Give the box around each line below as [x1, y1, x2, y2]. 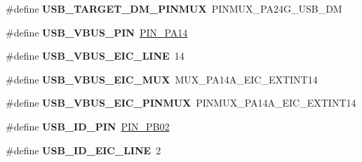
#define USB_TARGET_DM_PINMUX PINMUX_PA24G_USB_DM [6, 1, 342, 15]
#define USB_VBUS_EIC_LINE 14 [6, 48, 185, 63]
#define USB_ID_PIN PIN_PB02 [6, 119, 170, 133]
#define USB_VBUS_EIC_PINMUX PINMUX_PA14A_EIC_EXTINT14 [6, 95, 356, 110]
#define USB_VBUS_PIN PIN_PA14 [6, 25, 188, 39]
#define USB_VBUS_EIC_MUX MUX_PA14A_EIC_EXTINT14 [6, 72, 318, 86]
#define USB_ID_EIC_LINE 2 [6, 142, 161, 157]
